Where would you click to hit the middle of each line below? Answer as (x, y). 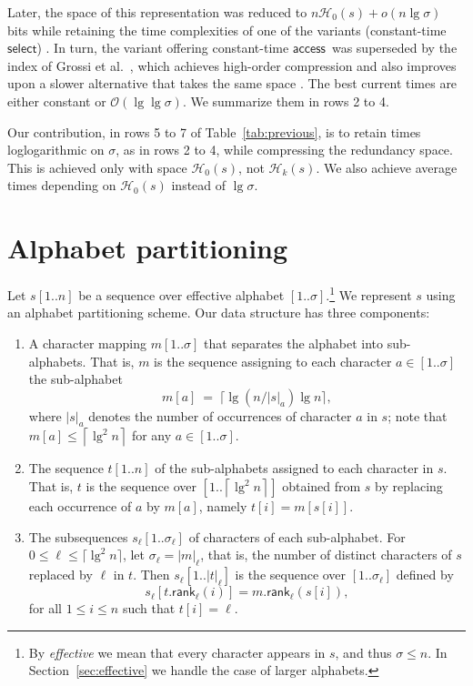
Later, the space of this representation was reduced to (157, 12)
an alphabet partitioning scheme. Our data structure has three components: (219, 313)
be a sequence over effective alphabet (181, 294)
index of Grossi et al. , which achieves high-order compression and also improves (232, 65)
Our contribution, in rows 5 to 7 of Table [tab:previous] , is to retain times (214, 131)
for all (45, 608)
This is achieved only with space (97, 167)
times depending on (62, 185)
